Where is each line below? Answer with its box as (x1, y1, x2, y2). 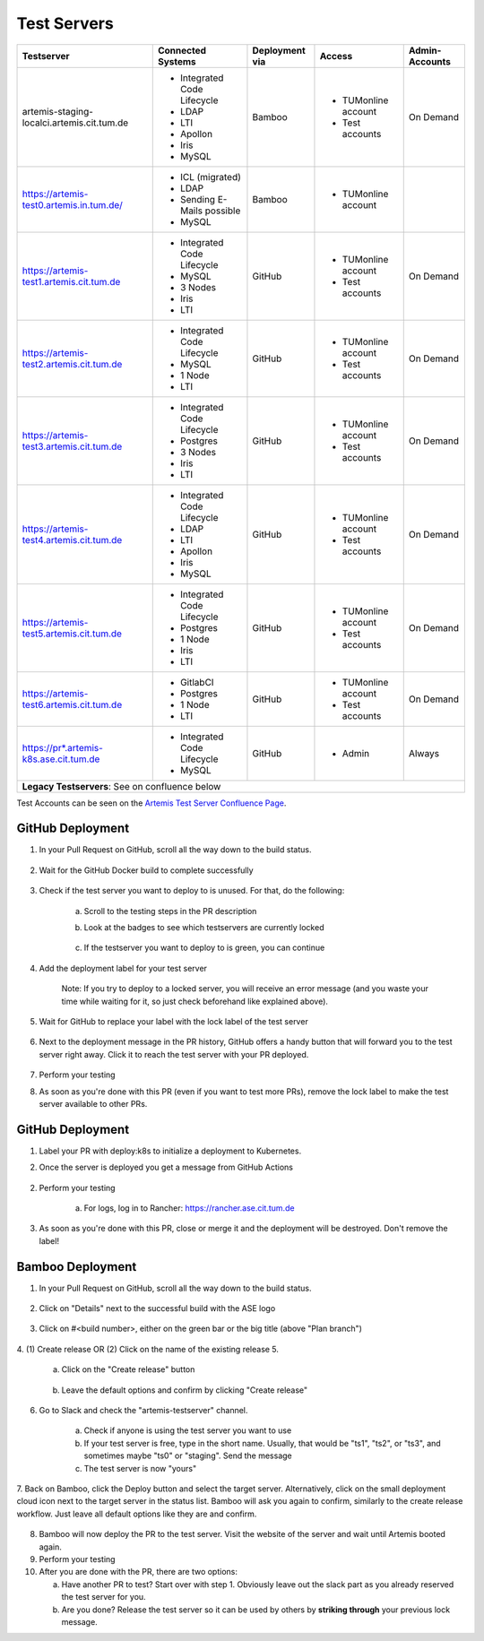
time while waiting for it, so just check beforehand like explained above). (61, 996, 329, 1006)
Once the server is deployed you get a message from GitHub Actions (39, 1162, 293, 1173)
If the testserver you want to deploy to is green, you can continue (83, 942, 325, 954)
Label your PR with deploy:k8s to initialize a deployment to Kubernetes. (39, 1145, 302, 1156)
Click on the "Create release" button (61, 1364, 195, 1375)
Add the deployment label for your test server (39, 963, 208, 973)
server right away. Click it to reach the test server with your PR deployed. (39, 1049, 309, 1059)
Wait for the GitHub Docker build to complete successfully (39, 865, 255, 876)
